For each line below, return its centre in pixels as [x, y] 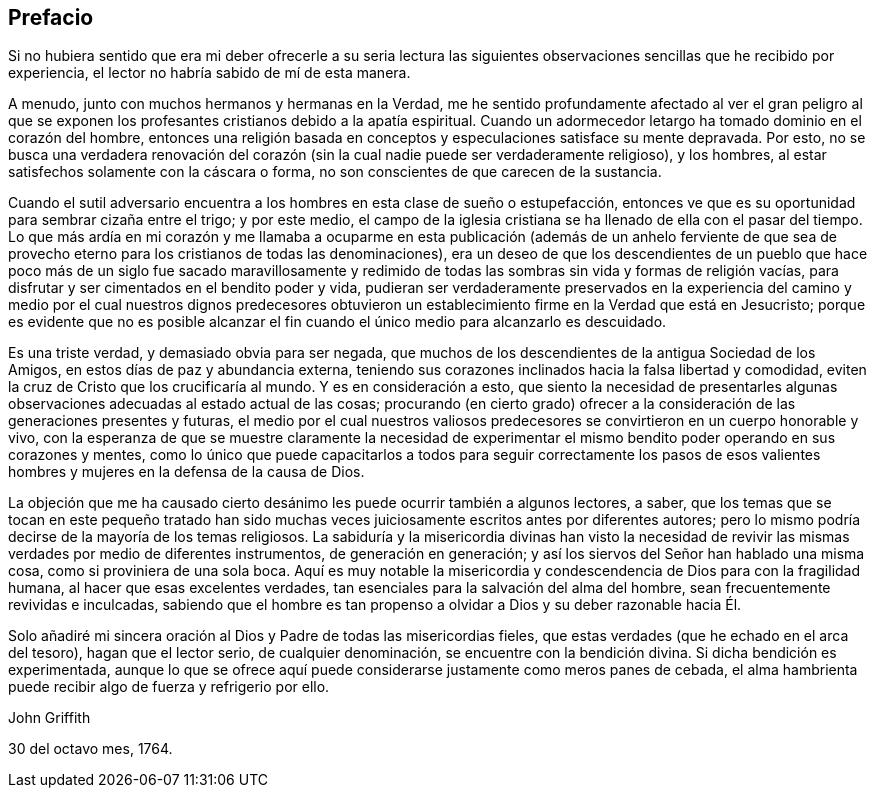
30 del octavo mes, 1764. [90, 749]
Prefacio [51, 17]
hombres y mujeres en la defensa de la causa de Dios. [186, 472]
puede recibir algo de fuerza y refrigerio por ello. [169, 687]
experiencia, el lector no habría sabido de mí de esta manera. [209, 73]
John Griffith [49, 718]
